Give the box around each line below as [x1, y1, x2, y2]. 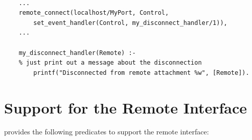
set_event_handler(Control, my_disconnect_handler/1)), [33, 19, 227, 26]
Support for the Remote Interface [4, 97, 247, 118]
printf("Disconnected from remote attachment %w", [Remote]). [33, 69, 249, 76]
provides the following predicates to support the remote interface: [4, 126, 209, 137]
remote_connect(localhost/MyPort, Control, [18, 9, 169, 17]
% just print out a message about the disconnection [18, 59, 202, 67]
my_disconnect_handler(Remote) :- [18, 49, 136, 57]
